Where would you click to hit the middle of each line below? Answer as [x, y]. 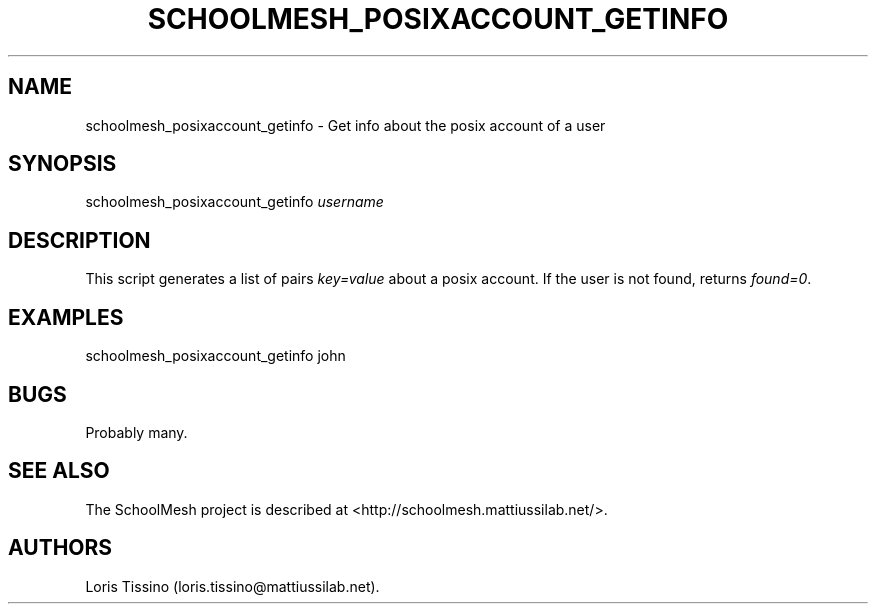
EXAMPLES [66, 317]
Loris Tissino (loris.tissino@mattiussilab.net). [232, 586]
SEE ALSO [59, 471]
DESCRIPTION [79, 240]
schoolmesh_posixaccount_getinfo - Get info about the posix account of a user [345, 125]
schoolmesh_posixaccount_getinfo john [215, 356]
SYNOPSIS [62, 164]
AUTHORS [60, 548]
